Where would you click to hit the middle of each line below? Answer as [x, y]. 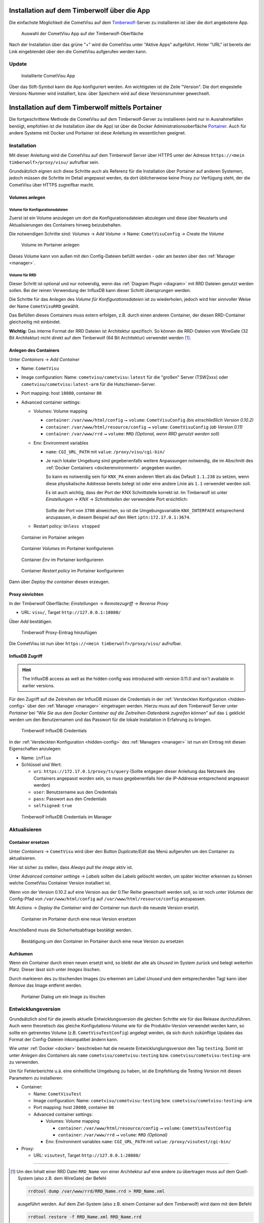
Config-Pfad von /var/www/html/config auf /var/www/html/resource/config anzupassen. [108, 899]
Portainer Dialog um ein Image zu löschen [63, 997]
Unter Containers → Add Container [44, 359]
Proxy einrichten [26, 594]
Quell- [242, 1171]
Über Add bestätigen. [31, 621]
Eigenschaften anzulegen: [35, 749]
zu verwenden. [24, 1062]
